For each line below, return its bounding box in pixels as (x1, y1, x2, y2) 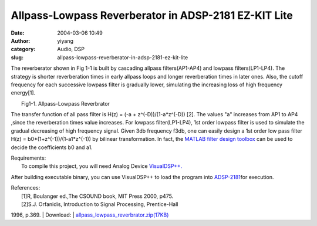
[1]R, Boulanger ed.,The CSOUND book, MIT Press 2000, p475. (21, 193, 174, 200)
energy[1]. (11, 89, 36, 96)
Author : (11, 37, 31, 44)
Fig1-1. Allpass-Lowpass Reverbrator (21, 100, 110, 107)
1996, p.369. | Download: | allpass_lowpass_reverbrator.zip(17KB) (11, 211, 169, 218)
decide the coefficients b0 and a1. (11, 144, 93, 151)
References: (11, 184, 41, 191)
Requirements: (11, 154, 46, 161)
